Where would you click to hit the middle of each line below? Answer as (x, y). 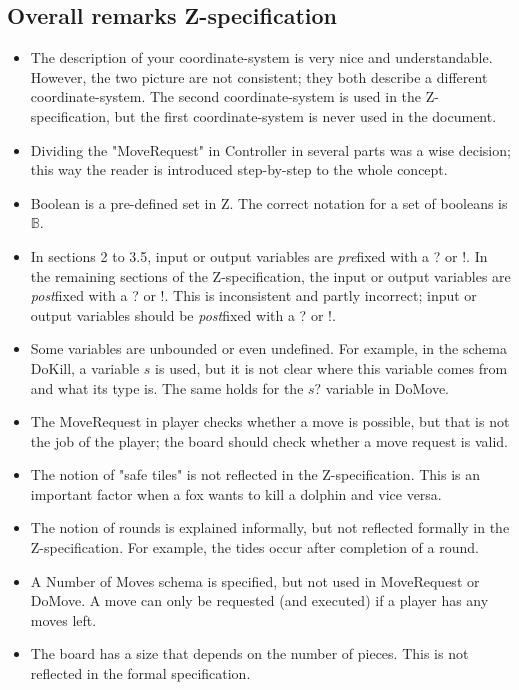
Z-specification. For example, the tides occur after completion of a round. (254, 547)
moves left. (63, 619)
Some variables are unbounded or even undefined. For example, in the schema (268, 348)
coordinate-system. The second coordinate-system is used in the (226, 96)
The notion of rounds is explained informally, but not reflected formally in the (270, 527)
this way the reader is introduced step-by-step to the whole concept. (239, 169)
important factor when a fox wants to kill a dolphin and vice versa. (236, 493)
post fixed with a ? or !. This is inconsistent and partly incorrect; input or (253, 295)
